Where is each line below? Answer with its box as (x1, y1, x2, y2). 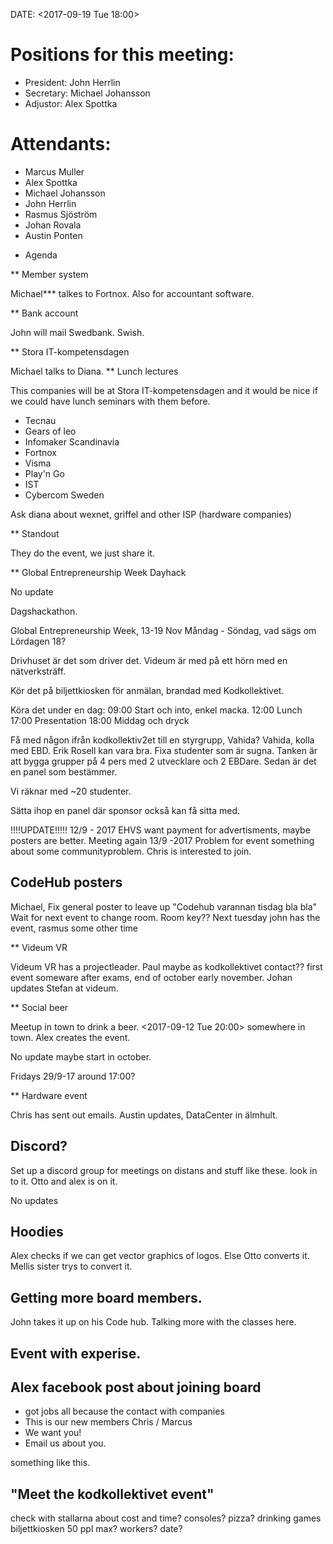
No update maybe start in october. (10, 1050, 152, 1063)
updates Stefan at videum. (10, 982, 119, 994)
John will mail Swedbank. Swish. (10, 326, 145, 338)
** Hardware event (10, 1089, 88, 1101)
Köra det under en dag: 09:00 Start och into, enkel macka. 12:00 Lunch (10, 704, 303, 716)
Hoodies (10, 1223, 64, 1240)
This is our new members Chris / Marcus (24, 1416, 193, 1428)
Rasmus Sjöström (24, 208, 98, 220)
